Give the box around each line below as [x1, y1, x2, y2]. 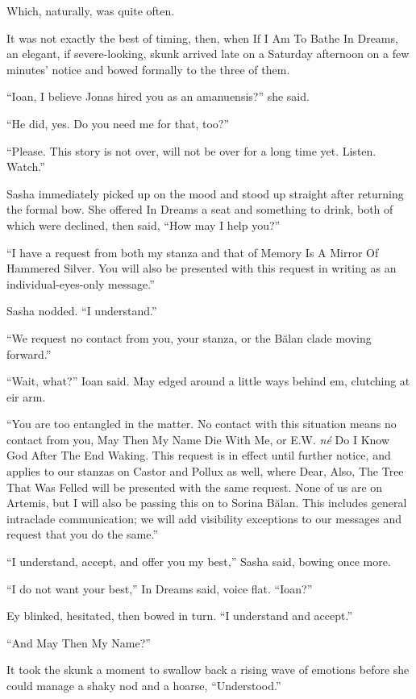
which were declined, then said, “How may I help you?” [6, 216, 281, 233]
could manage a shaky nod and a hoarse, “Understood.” [6, 677, 281, 693]
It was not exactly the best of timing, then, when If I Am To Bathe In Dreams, [6, 29, 398, 46]
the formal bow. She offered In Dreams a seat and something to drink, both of [6, 201, 393, 218]
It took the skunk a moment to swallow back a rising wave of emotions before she [6, 661, 410, 678]
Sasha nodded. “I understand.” [6, 302, 157, 319]
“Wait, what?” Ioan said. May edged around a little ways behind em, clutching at [6, 372, 410, 389]
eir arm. [6, 388, 46, 405]
